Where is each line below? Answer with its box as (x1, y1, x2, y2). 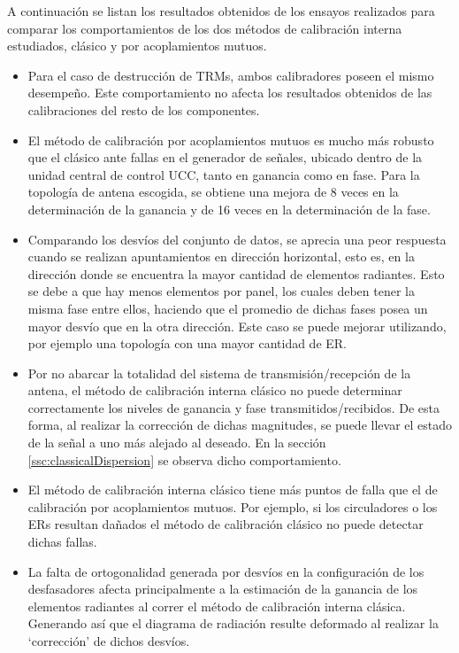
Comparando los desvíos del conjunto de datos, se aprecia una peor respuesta (27, 229, 447, 248)
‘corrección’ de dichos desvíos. (27, 632, 190, 649)
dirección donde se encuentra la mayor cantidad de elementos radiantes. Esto (27, 264, 445, 283)
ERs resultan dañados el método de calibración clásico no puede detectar (27, 515, 424, 533)
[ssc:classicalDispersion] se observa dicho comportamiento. (27, 450, 341, 469)
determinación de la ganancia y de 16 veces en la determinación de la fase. (27, 199, 431, 218)
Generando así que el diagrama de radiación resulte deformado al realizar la (27, 614, 439, 633)
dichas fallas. (27, 533, 97, 551)
